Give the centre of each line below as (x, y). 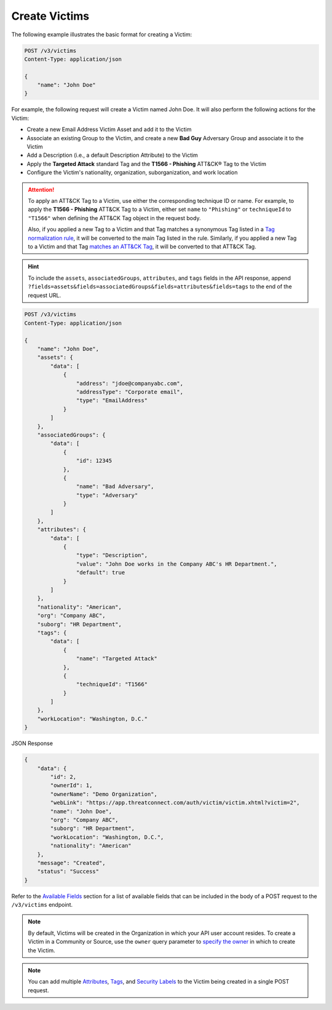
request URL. (45, 295)
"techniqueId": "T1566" (112, 685)
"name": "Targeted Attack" (117, 659)
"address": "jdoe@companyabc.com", (130, 383)
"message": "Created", (71, 863)
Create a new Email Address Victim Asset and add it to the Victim (109, 130)
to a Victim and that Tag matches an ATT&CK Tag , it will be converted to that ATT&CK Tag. (142, 247)
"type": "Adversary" (107, 495)
